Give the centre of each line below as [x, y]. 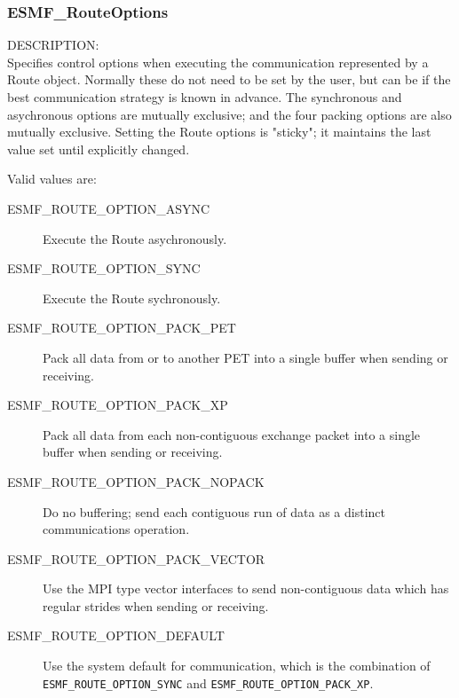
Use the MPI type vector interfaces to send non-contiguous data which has [246, 588]
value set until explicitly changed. [99, 149]
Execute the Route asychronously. [135, 238]
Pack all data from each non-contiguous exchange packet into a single [232, 434]
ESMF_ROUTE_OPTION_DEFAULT [116, 635]
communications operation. [116, 529]
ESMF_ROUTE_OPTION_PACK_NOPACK [136, 481]
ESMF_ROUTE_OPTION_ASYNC [109, 208]
